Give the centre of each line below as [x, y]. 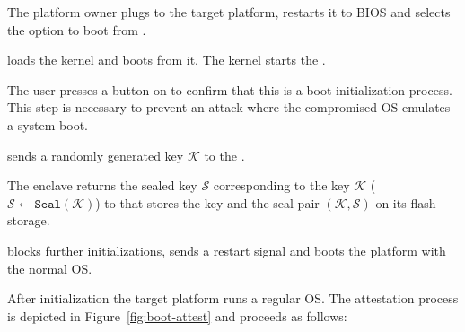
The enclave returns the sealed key [102, 185]
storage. [29, 220]
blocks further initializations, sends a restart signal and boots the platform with [227, 250]
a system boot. [48, 124]
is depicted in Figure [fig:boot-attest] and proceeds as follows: [177, 315]
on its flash [406, 202]
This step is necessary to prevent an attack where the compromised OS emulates [229, 107]
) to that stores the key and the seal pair [207, 202]
